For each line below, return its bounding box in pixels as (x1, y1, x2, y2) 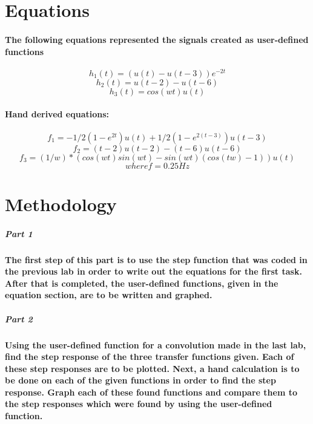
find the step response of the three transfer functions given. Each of (5, 350, 294, 363)
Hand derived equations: (5, 108, 110, 120)
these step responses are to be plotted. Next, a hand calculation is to (5, 362, 300, 374)
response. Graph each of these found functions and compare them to (5, 385, 297, 398)
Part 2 (5, 312, 33, 325)
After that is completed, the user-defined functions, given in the (5, 276, 278, 289)
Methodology (5, 191, 117, 216)
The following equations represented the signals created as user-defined (5, 33, 309, 45)
